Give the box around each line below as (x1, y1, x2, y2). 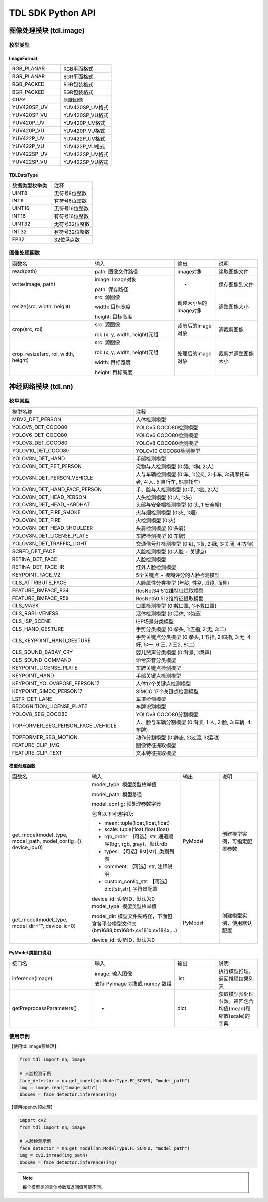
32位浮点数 (54, 236, 80, 243)
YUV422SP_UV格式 (63, 151, 109, 158)
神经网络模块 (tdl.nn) (9, 382, 74, 391)
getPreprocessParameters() (12, 1005, 77, 1012)
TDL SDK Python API (9, 7, 96, 18)
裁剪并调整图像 (218, 350, 254, 357)
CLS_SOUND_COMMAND (12, 656, 71, 663)
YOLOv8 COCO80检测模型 (136, 439, 198, 446)
